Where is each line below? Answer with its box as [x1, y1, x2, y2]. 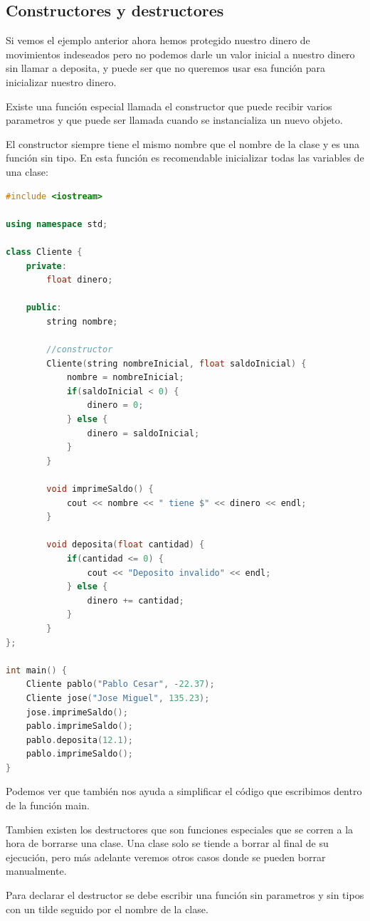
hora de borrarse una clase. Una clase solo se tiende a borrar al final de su [6, 836, 329, 851]
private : [26, 260, 67, 271]
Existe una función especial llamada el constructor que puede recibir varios [6, 98, 332, 113]
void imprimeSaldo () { [46, 484, 154, 495]
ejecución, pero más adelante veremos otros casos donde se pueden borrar [6, 849, 326, 864]
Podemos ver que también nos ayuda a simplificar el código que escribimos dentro [6, 784, 362, 799]
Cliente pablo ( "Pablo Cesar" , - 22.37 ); [26, 679, 215, 690]
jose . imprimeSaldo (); [26, 707, 128, 717]
